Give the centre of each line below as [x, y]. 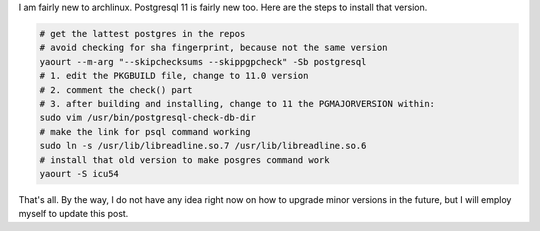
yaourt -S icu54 [79, 173]
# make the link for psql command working [145, 131]
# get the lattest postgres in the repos [142, 33]
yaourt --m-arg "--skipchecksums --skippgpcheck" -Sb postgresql [203, 61]
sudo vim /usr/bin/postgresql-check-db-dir [148, 118]
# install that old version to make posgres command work [184, 159]
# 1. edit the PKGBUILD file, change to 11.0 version [174, 76]
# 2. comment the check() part [116, 89]
